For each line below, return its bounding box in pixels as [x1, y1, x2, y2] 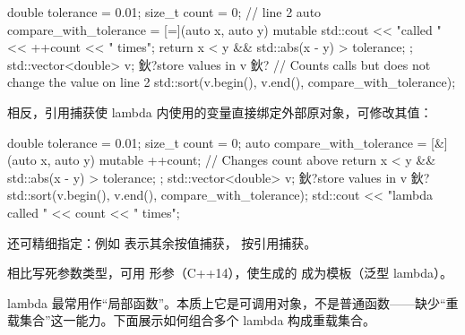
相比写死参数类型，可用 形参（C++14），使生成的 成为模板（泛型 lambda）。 [7, 263, 452, 282]
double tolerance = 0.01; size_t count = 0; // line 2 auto [7, 3, 322, 21]
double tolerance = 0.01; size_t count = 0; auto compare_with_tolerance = [7, 133, 427, 151]
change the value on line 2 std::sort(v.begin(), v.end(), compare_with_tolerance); [7, 73, 456, 91]
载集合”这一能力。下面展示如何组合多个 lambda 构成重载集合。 [7, 311, 376, 330]
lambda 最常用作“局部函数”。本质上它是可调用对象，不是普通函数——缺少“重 [7, 293, 459, 312]
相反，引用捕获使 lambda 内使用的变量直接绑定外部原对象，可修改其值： [7, 102, 433, 121]
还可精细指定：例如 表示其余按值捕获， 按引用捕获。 [7, 233, 317, 252]
